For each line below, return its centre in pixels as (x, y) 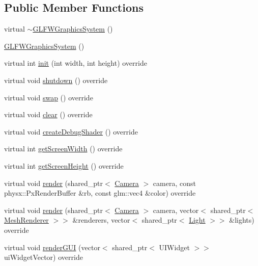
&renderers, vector (101, 220)
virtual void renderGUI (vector (52, 247)
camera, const (174, 183)
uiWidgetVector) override (44, 257)
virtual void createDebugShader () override (71, 131)
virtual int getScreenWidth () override (63, 149)
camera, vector (176, 210)
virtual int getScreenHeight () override (64, 165)
